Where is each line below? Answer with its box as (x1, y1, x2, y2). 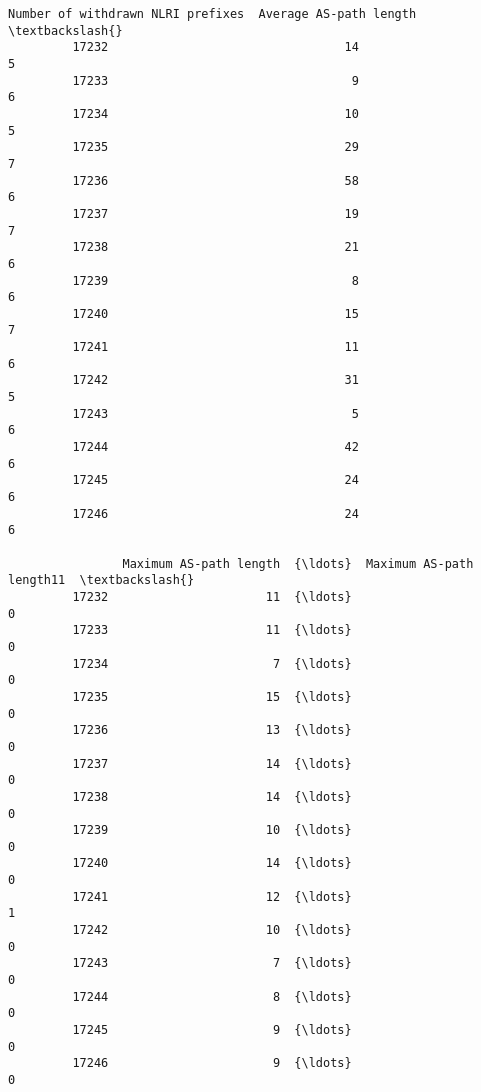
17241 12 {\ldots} (72, 889, 352, 904)
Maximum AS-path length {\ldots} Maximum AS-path (122, 556, 474, 571)
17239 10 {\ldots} (72, 823, 352, 838)
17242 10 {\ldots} (72, 923, 352, 938)
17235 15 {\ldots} (72, 689, 352, 704)
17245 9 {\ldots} (72, 1023, 352, 1038)
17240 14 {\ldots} (72, 856, 352, 871)
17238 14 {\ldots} (72, 789, 352, 804)
